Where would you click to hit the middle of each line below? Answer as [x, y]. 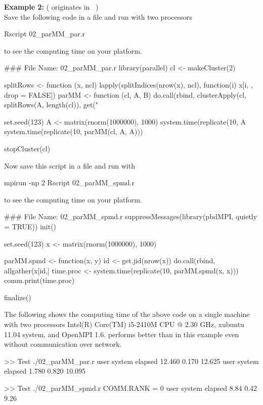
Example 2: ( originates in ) [51, 7]
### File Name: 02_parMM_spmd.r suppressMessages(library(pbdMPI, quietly [131, 216]
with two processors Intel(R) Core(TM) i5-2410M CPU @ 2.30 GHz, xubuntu [124, 324]
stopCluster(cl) [27, 148]
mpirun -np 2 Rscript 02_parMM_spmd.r [69, 183]
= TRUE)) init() [30, 226]
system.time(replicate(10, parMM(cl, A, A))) [74, 131]
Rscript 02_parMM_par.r [45, 34]
